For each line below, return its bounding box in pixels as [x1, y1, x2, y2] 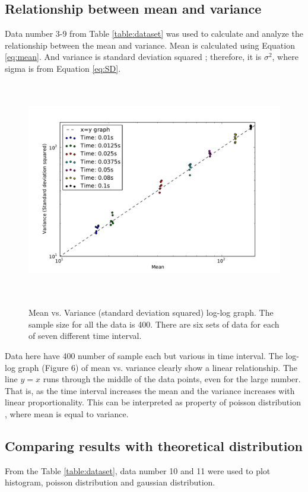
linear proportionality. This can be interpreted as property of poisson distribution [5, 396, 301, 408]
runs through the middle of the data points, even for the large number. [43, 373, 301, 385]
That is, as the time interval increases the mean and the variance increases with [5, 384, 295, 396]
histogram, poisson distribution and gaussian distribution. [5, 476, 215, 488]
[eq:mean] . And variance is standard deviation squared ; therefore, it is [5, 50, 262, 63]
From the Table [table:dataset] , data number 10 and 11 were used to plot [5, 464, 271, 477]
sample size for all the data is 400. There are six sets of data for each [28, 318, 280, 330]
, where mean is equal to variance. [5, 407, 129, 420]
